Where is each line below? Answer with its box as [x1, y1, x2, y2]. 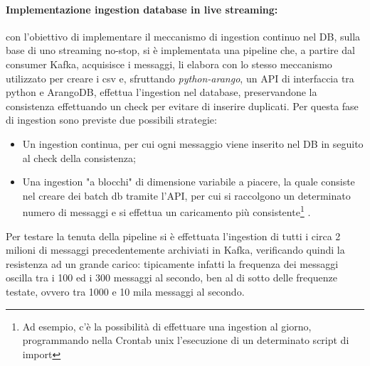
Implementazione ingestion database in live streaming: [6, 1, 278, 16]
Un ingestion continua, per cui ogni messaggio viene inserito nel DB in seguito [22, 136, 364, 151]
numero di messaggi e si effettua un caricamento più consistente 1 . [22, 203, 311, 219]
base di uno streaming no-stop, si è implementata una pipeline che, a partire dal [6, 43, 355, 58]
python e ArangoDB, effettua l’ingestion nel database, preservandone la [6, 85, 317, 99]
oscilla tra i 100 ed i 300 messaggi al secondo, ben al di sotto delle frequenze [6, 270, 337, 285]
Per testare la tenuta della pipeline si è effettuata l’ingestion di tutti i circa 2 [6, 228, 341, 243]
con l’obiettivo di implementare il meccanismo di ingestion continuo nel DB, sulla [6, 28, 361, 43]
